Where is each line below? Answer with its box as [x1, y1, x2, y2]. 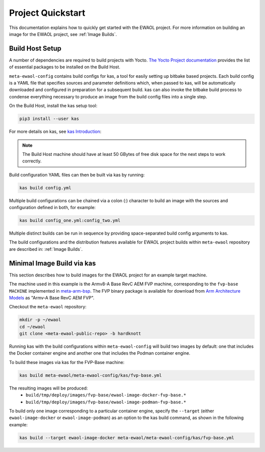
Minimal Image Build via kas [9, 259, 96, 268]
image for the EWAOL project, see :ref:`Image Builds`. [9, 31, 117, 37]
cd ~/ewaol [19, 324, 46, 330]
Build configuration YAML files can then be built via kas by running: [9, 172, 145, 178]
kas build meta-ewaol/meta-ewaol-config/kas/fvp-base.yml [19, 372, 162, 378]
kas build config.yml [19, 185, 72, 190]
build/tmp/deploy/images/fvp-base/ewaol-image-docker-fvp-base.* [26, 392, 186, 398]
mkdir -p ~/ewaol [19, 317, 61, 323]
